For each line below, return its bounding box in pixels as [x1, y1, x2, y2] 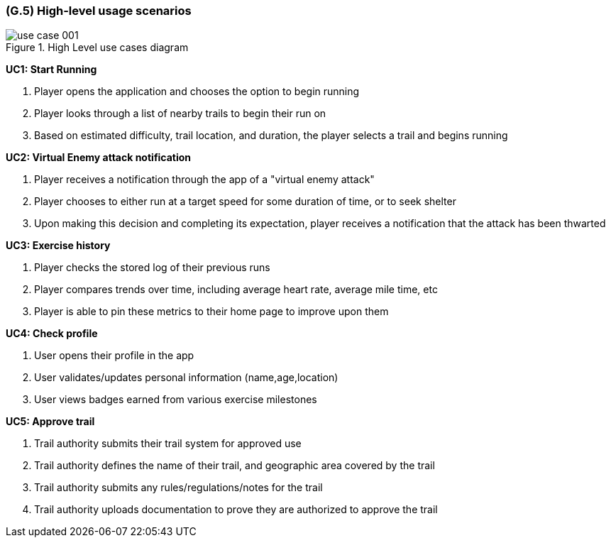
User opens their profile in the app [34, 349, 194, 362]
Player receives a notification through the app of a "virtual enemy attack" [34, 173, 375, 186]
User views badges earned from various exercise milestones [34, 393, 317, 406]
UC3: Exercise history [6, 239, 111, 252]
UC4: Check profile [6, 327, 98, 340]
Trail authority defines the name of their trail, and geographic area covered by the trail [34, 459, 435, 472]
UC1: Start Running [6, 63, 97, 76]
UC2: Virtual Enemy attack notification [6, 151, 192, 164]
